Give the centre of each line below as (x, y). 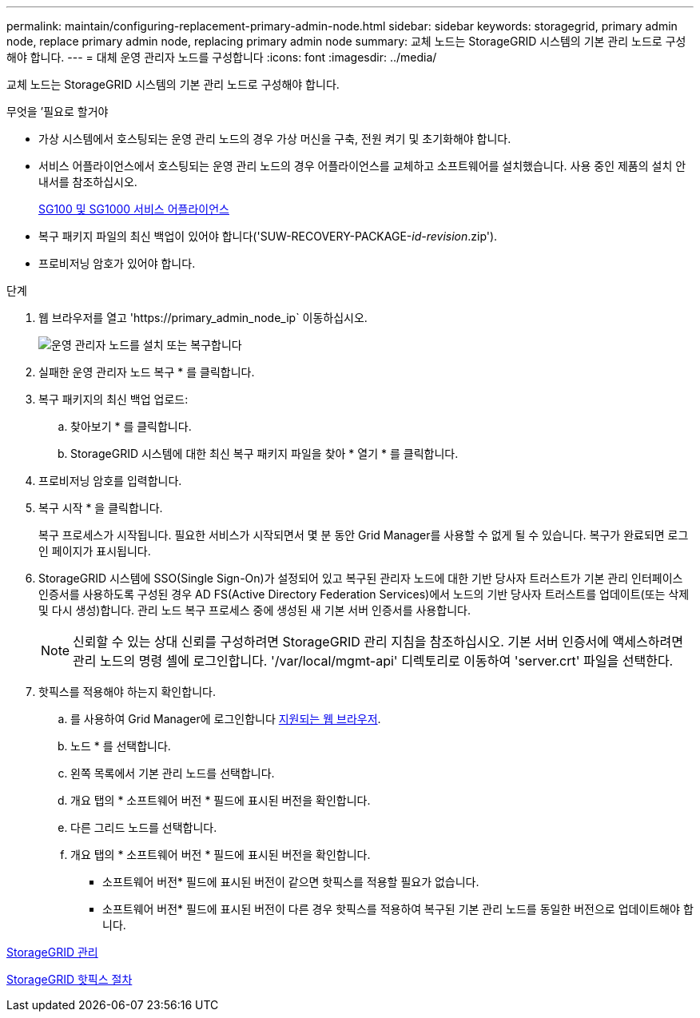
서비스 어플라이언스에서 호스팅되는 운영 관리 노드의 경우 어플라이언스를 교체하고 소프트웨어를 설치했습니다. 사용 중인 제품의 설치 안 (362, 166)
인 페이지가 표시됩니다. (95, 551)
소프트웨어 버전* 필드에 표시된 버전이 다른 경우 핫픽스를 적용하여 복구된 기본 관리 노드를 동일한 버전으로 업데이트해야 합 (398, 909)
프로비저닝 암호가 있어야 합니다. (117, 263)
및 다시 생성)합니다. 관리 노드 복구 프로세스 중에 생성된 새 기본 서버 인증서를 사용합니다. (255, 610)
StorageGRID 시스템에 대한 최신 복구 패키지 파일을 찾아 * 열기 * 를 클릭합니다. (264, 453)
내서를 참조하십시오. (88, 182)
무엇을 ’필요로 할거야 (58, 111)
